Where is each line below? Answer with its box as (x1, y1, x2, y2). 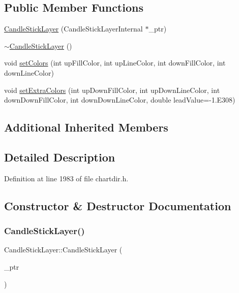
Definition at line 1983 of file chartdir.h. (4, 173, 129, 183)
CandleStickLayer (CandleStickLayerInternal (4, 23, 143, 34)
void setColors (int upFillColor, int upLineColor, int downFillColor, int (4, 57, 226, 68)
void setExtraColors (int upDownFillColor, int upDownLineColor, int (4, 84, 220, 95)
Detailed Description (4, 149, 115, 165)
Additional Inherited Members (4, 119, 168, 135)
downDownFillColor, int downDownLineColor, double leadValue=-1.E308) (4, 94, 235, 105)
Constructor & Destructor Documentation (4, 198, 231, 213)
